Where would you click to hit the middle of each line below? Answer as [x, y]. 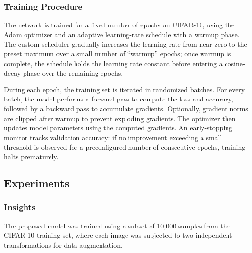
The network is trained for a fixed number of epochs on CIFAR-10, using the [119, 25]
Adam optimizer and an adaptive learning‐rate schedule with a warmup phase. [122, 34]
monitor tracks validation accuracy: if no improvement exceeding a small [113, 137]
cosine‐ [235, 63]
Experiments [37, 183]
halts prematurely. [31, 156]
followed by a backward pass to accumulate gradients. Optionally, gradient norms [126, 108]
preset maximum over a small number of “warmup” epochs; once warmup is [118, 53]
